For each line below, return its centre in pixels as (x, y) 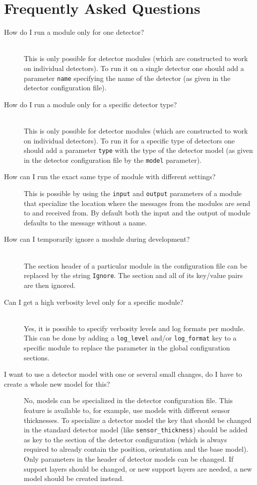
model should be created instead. (74, 478)
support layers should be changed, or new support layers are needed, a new (138, 468)
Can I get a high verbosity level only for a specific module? (94, 302)
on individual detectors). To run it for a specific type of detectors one (129, 140)
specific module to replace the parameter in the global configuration (127, 347)
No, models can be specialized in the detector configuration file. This (128, 400)
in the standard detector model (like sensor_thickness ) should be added (136, 430)
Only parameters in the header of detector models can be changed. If (129, 458)
